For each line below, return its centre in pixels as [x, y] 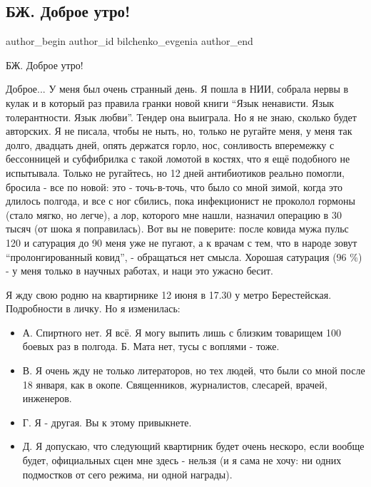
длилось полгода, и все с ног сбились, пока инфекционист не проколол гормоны [181, 201]
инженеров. [47, 398]
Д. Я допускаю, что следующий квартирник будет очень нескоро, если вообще [193, 446]
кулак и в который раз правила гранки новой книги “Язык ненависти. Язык [170, 102]
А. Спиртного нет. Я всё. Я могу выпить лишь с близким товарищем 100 [182, 332]
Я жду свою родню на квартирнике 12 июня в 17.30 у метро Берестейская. [169, 294]
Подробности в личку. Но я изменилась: [93, 308]
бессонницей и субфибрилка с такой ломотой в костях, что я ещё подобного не [178, 159]
